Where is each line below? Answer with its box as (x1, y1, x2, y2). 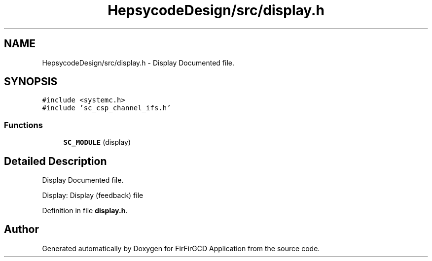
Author (4, 223, 39, 236)
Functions (4, 120, 43, 130)
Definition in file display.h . (42, 206, 128, 215)
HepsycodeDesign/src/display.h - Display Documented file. (42, 58, 234, 67)
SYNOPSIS (4, 75, 58, 88)
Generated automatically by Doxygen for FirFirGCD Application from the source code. (42, 244, 320, 253)
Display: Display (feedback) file (42, 191, 144, 200)
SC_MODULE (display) (63, 138, 131, 147)
